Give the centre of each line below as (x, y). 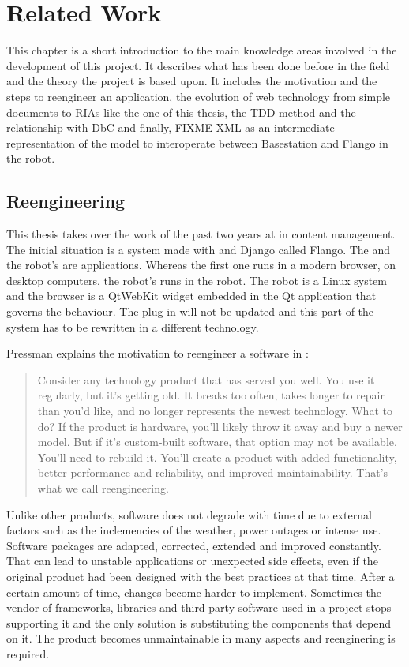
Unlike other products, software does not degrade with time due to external (189, 514)
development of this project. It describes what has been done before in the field (198, 65)
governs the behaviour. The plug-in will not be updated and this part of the (190, 311)
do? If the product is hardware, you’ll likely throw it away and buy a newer (220, 426)
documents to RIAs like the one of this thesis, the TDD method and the (181, 112)
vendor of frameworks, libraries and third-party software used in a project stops (199, 607)
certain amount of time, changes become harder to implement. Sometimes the (194, 592)
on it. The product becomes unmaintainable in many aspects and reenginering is (201, 638)
